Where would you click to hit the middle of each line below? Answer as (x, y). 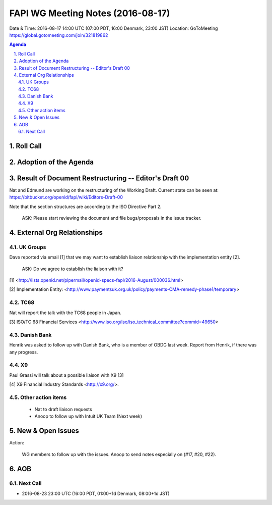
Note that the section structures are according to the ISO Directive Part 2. (85, 207)
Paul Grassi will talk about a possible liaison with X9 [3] (66, 375)
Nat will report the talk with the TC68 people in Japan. (65, 313)
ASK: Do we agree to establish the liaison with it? (73, 269)
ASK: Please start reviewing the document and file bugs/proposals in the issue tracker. (112, 218)
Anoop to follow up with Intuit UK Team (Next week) (88, 416)
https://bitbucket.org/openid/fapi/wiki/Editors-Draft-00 (66, 197)
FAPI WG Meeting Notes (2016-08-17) (90, 13)
